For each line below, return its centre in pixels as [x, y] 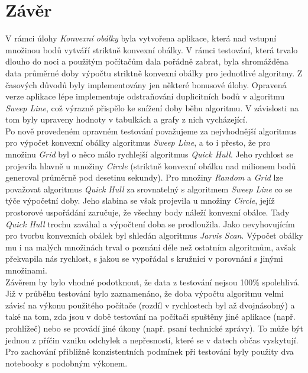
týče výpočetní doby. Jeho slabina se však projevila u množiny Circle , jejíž [140, 200]
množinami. [26, 270]
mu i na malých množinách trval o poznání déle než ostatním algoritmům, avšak [151, 247]
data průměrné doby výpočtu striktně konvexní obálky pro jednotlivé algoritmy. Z [154, 73]
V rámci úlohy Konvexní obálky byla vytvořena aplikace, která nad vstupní [141, 38]
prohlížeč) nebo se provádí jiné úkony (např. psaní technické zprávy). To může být [154, 328]
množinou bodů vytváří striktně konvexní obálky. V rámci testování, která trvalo [152, 49]
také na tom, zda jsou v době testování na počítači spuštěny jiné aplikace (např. [150, 316]
